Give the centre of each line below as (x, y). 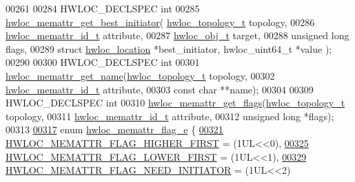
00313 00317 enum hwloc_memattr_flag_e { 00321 (114, 129)
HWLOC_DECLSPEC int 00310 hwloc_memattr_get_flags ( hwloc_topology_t (175, 103)
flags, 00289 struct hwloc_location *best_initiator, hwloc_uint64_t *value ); (169, 48)
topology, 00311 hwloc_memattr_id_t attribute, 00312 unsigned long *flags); (170, 116)
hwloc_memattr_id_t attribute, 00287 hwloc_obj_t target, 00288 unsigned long (177, 35)
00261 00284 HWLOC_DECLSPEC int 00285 (103, 8)
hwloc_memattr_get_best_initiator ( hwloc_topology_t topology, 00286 (160, 22)
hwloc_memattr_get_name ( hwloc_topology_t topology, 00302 (140, 75)
